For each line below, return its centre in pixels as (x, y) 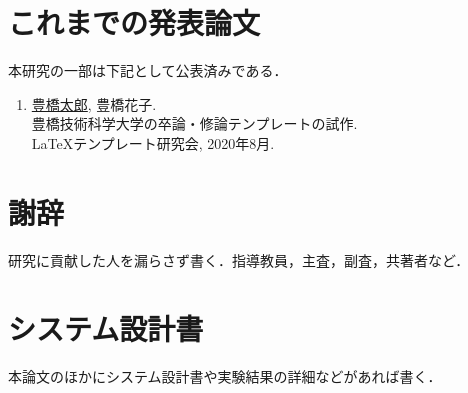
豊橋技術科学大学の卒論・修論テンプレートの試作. (194, 123)
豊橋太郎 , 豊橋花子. (94, 103)
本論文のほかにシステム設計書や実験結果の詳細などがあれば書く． (225, 376)
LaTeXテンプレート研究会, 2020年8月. (153, 142)
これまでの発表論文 (134, 22)
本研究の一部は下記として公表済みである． (148, 70)
